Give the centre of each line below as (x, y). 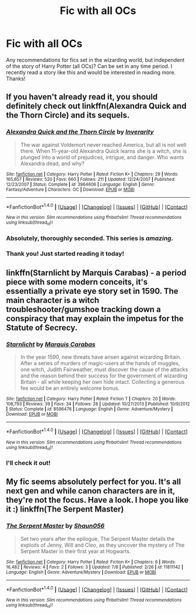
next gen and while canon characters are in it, (91, 491)
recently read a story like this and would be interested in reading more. (91, 72)
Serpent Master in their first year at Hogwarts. (76, 551)
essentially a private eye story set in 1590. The (92, 291)
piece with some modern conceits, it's (77, 282)
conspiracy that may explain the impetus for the (95, 318)
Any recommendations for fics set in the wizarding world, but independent (95, 60)
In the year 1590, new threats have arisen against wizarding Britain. (101, 357)
